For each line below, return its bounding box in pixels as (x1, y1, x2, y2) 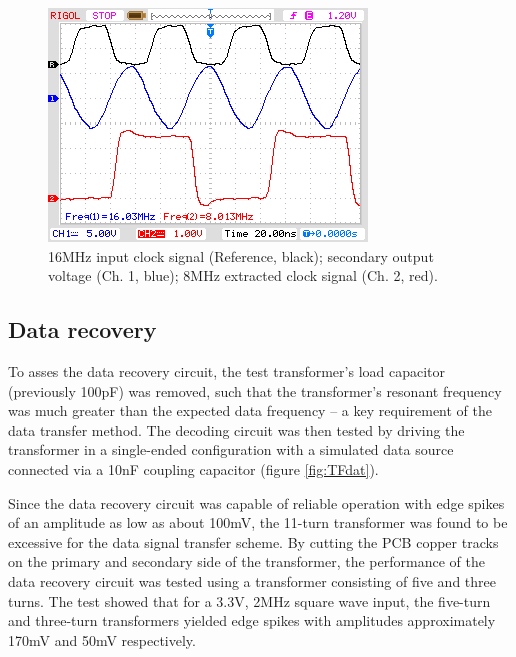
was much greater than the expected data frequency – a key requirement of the (8, 400, 493, 421)
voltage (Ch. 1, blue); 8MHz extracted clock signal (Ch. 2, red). (48, 265, 438, 286)
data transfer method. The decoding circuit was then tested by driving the (8, 419, 465, 440)
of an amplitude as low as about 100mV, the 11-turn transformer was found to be (8, 512, 508, 533)
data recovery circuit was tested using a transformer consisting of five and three (8, 570, 496, 591)
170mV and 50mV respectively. (8, 629, 196, 650)
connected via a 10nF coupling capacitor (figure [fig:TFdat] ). (8, 458, 379, 479)
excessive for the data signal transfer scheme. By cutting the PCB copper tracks (8, 531, 499, 552)
